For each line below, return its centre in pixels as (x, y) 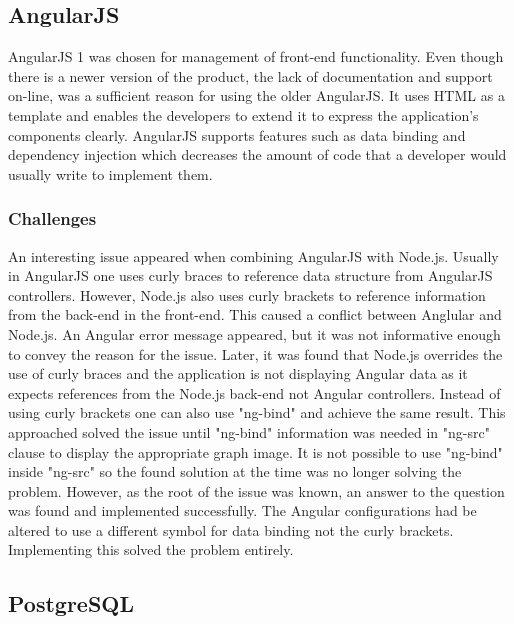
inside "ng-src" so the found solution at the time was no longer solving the (235, 471)
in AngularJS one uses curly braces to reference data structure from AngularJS (250, 275)
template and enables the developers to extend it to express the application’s (243, 114)
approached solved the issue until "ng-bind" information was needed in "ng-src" (249, 431)
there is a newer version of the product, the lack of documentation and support (250, 75)
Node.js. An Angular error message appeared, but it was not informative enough (254, 333)
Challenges (52, 218)
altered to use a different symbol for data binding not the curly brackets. (231, 529)
